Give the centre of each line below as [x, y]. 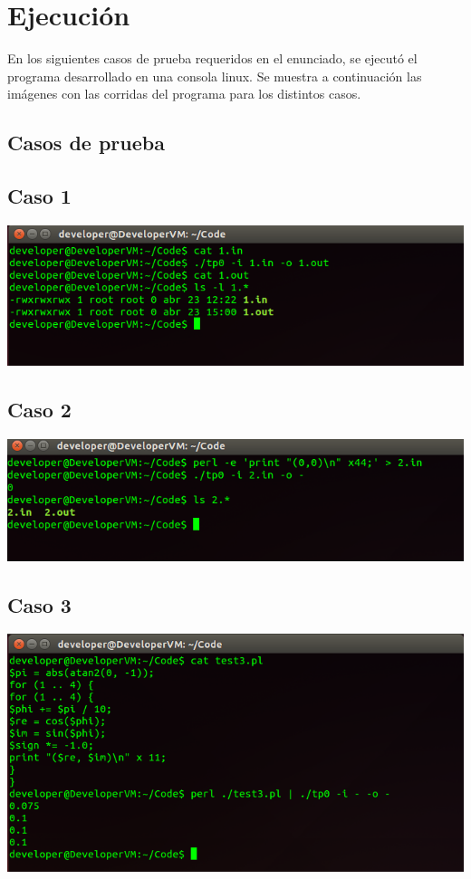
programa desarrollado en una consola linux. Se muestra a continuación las [215, 76]
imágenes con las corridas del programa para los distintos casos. [184, 94]
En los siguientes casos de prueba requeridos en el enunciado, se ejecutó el [212, 58]
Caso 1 [39, 196]
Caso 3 [39, 604]
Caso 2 [39, 410]
